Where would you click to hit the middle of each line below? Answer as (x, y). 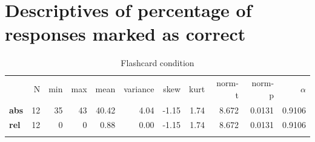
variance (139, 88)
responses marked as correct (125, 34)
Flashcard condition (157, 63)
